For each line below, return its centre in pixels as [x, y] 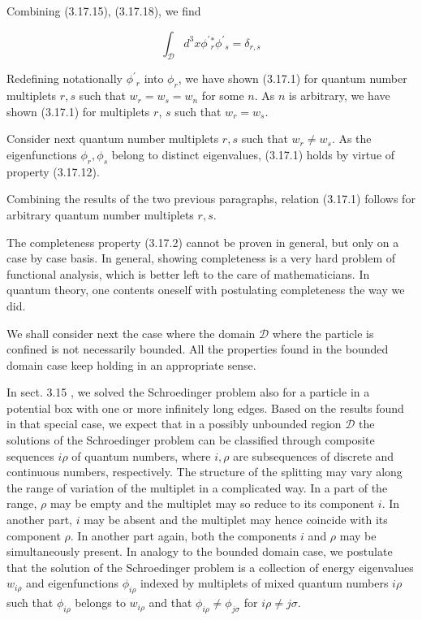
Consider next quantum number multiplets [113, 139]
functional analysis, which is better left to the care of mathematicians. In [188, 273]
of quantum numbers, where [141, 455]
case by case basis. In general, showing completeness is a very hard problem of [201, 258]
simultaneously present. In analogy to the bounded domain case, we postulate [200, 551]
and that [170, 603]
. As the [351, 139]
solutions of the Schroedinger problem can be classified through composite [191, 440]
